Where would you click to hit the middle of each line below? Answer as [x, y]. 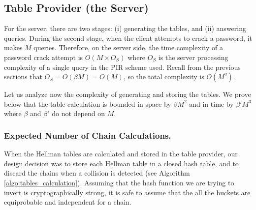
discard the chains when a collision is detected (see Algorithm [97, 173]
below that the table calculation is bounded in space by [88, 104]
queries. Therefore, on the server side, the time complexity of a [128, 47]
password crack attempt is [44, 57]
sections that [23, 76]
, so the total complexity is [164, 76]
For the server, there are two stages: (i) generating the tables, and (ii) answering [125, 28]
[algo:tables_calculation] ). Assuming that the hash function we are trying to [119, 182]
